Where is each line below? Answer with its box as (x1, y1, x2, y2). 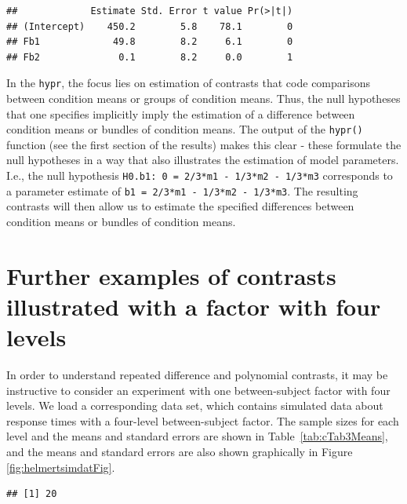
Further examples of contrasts (6, 259, 336, 291)
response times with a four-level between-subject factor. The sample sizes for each (6, 412, 399, 429)
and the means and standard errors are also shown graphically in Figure (6, 444, 353, 460)
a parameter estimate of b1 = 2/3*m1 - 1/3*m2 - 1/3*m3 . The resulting (6, 182, 358, 199)
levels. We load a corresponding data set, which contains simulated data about (6, 397, 383, 414)
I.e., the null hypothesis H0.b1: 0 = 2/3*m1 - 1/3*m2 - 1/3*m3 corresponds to (6, 167, 393, 184)
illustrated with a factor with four (6, 290, 381, 322)
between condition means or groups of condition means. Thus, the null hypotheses (6, 90, 401, 107)
